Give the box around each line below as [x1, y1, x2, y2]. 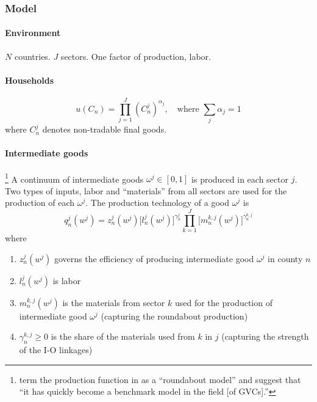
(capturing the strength [221, 330, 309, 343]
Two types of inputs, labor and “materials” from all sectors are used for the [5, 184, 287, 197]
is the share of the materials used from [51, 330, 195, 343]
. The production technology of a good [85, 196, 229, 209]
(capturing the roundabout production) [101, 309, 248, 322]
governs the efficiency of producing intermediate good [54, 252, 254, 265]
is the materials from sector [62, 296, 165, 309]
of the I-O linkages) [19, 343, 93, 356]
